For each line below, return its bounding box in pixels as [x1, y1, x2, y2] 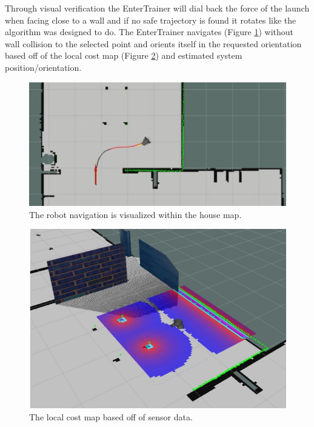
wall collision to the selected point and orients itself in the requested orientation [5, 37, 302, 50]
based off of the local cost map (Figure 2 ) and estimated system [5, 49, 242, 62]
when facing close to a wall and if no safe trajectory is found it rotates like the [5, 13, 296, 26]
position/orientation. [5, 61, 82, 73]
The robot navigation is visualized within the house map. [29, 208, 242, 220]
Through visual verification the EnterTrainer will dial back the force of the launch [5, 2, 310, 14]
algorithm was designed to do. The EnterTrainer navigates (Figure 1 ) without [5, 25, 294, 38]
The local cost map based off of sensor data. [29, 410, 193, 423]
